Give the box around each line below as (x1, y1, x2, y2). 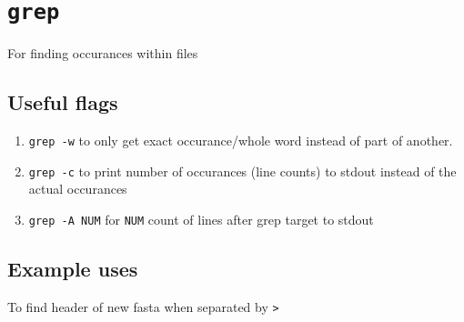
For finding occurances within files (7, 44, 198, 63)
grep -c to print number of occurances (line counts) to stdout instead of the (28, 161, 457, 180)
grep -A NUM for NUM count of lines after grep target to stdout (28, 209, 374, 228)
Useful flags (7, 88, 118, 116)
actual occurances (28, 179, 127, 198)
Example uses (7, 255, 138, 282)
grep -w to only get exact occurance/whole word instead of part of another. (28, 131, 453, 150)
